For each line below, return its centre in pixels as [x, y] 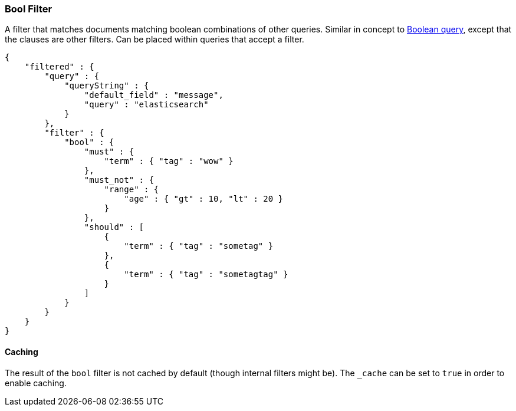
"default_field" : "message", [154, 95]
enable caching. [36, 383]
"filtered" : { [59, 67]
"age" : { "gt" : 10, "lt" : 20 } [204, 199]
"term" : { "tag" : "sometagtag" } [206, 274]
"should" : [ [114, 227]
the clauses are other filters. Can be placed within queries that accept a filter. [155, 40]
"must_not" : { [119, 180]
